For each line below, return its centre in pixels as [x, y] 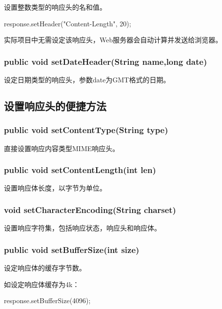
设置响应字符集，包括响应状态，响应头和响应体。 [82, 228]
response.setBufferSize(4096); [47, 300]
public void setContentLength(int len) [80, 170]
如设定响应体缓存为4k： [42, 284]
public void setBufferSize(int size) [72, 249]
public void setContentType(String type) [86, 130]
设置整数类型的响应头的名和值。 [55, 7]
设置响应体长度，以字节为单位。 [55, 188]
